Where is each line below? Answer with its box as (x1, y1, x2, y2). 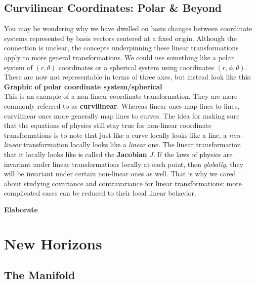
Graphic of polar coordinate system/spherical (4, 81, 163, 91)
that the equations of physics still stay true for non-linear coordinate (4, 120, 212, 130)
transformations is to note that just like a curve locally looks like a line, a (4, 129, 227, 140)
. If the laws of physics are (153, 149, 233, 159)
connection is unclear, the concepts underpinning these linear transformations (4, 42, 239, 53)
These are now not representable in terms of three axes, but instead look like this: (4, 72, 252, 82)
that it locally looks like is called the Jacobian (4, 149, 147, 159)
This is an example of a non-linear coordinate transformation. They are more (4, 91, 238, 101)
